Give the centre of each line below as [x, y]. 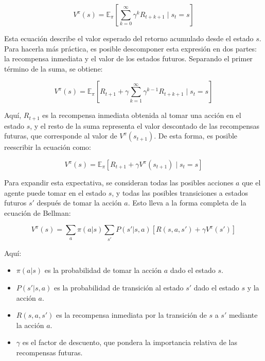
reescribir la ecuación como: [48, 147]
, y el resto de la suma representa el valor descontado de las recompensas [145, 125]
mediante [243, 315]
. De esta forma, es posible [196, 136]
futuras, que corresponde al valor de [61, 136]
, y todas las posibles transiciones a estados [180, 192]
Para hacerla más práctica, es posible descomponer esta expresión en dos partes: [130, 48]
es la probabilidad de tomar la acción [103, 270]
